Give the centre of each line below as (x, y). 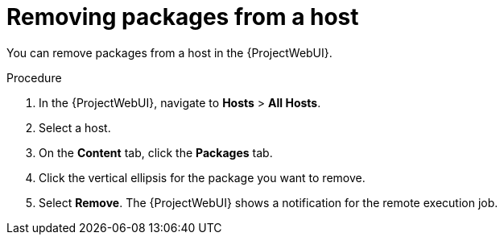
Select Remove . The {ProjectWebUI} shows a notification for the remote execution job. (269, 202)
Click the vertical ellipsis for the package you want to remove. (202, 177)
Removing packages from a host (183, 17)
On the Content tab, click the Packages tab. (156, 152)
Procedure (34, 77)
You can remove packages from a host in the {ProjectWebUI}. (169, 52)
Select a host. (75, 127)
